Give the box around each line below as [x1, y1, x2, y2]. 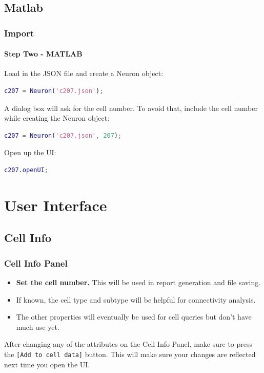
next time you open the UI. [4, 359, 90, 369]
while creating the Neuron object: [4, 113, 110, 123]
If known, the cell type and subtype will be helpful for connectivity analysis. [16, 294, 256, 305]
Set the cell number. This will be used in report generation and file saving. [16, 276, 261, 287]
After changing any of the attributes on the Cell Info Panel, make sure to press [4, 339, 253, 349]
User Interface [4, 194, 107, 215]
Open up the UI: [4, 147, 56, 158]
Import [4, 26, 34, 39]
